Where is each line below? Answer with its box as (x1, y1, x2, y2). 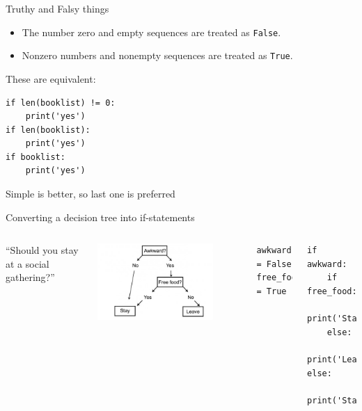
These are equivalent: (6, 71, 96, 86)
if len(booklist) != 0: (6, 97, 116, 108)
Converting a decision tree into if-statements (6, 209, 195, 224)
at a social (6, 256, 49, 271)
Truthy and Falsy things (6, 1, 109, 15)
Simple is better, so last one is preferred (6, 186, 175, 201)
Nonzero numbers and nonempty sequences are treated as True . (22, 48, 293, 63)
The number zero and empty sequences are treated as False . (22, 24, 281, 39)
